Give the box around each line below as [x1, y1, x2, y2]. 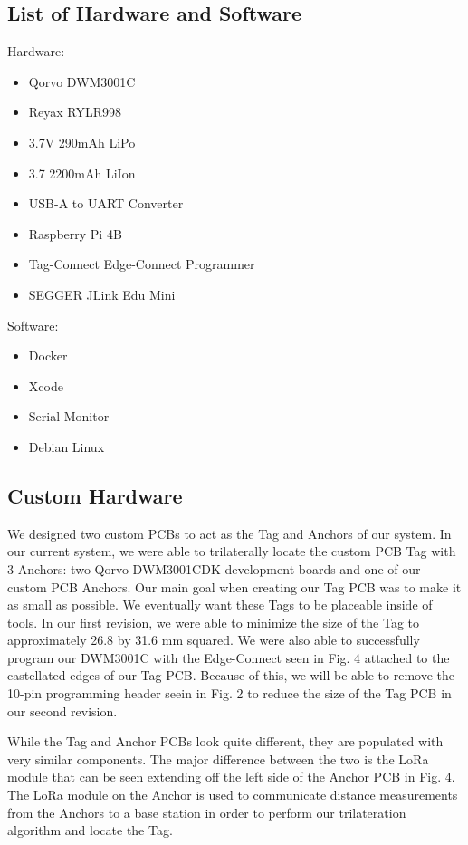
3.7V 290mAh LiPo [28, 132, 136, 151]
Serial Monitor [28, 407, 110, 426]
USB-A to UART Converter [28, 194, 184, 213]
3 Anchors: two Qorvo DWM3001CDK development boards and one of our [7, 559, 421, 578]
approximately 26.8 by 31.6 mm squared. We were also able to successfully [7, 630, 420, 649]
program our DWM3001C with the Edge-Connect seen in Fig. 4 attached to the [7, 648, 450, 667]
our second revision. [7, 701, 118, 720]
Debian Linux [28, 437, 105, 456]
